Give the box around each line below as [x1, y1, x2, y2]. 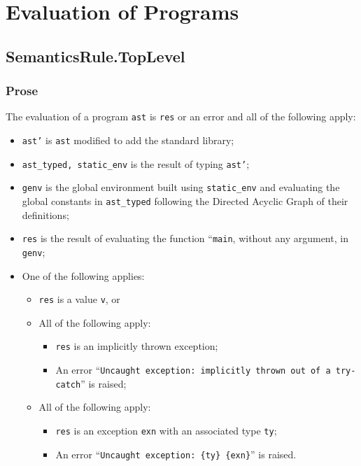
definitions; [22, 207, 69, 222]
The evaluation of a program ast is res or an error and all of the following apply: [6, 109, 356, 124]
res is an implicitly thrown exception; [55, 339, 218, 353]
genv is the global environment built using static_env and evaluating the [22, 180, 340, 195]
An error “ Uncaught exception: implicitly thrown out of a [55, 362, 331, 377]
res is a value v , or [38, 292, 120, 306]
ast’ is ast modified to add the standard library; [22, 133, 234, 148]
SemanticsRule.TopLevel [6, 45, 185, 66]
